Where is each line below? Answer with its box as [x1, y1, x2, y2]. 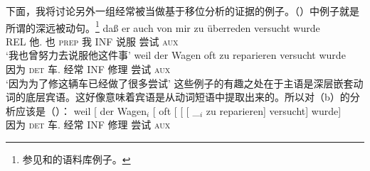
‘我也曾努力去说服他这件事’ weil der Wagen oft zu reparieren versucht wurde [6, 48, 346, 62]
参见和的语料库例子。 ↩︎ [22, 152, 131, 166]
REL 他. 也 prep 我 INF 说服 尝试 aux [6, 33, 179, 48]
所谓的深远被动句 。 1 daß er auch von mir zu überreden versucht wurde [6, 18, 320, 35]
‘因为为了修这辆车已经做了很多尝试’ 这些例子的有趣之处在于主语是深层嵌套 [6, 75, 354, 90]
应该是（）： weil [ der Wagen [15, 103, 147, 118]
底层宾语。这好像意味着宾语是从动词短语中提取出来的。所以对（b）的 [25, 89, 350, 104]
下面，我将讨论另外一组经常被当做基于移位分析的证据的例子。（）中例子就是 [6, 4, 359, 18]
